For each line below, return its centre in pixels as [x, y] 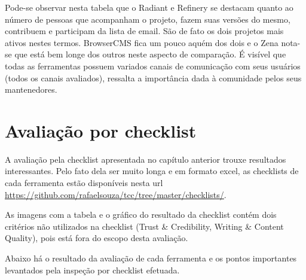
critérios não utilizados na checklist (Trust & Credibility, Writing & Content [144, 226]
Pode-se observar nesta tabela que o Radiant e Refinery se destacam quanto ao [149, 7]
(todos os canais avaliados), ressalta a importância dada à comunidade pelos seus [153, 77]
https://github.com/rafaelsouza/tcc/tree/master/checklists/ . [116, 194]
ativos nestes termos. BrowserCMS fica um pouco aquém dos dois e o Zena [142, 42]
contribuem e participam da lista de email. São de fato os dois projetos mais [144, 31]
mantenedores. [31, 89]
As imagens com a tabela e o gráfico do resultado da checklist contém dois [141, 214]
